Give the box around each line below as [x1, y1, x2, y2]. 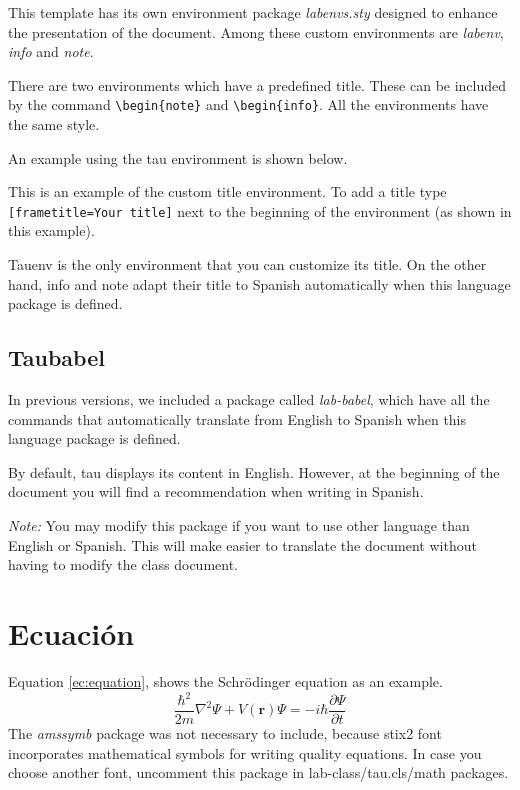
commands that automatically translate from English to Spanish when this [8, 408, 467, 429]
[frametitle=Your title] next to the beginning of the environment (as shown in [8, 200, 512, 221]
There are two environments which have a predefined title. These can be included [8, 74, 507, 95]
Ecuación [8, 612, 135, 653]
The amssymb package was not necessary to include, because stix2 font [8, 723, 442, 744]
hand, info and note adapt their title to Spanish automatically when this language [8, 273, 511, 294]
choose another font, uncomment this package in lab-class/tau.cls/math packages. [8, 762, 509, 783]
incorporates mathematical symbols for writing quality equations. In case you [8, 742, 482, 763]
